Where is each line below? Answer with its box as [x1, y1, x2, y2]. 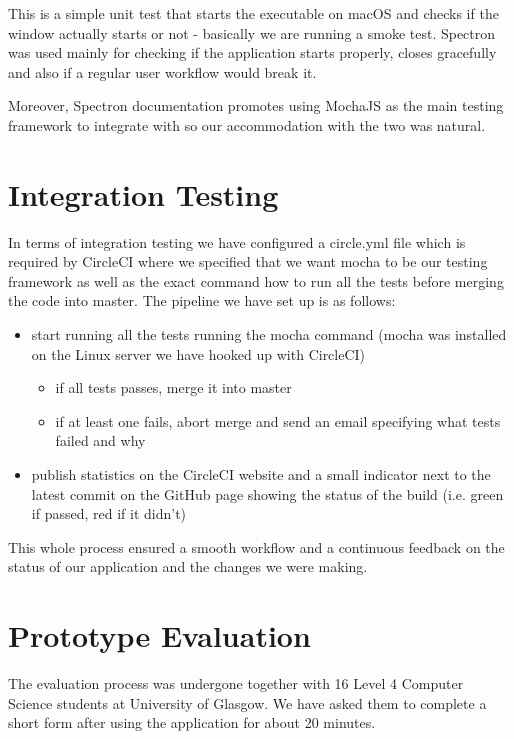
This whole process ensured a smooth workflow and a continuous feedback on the [8, 536, 505, 557]
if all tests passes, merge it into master [55, 377, 292, 398]
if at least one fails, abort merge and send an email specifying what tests [55, 410, 501, 431]
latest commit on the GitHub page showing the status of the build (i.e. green [31, 483, 504, 504]
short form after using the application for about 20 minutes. [8, 712, 376, 733]
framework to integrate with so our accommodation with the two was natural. [8, 114, 486, 135]
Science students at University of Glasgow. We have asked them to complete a [8, 692, 487, 713]
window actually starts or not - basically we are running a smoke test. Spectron [8, 22, 496, 43]
